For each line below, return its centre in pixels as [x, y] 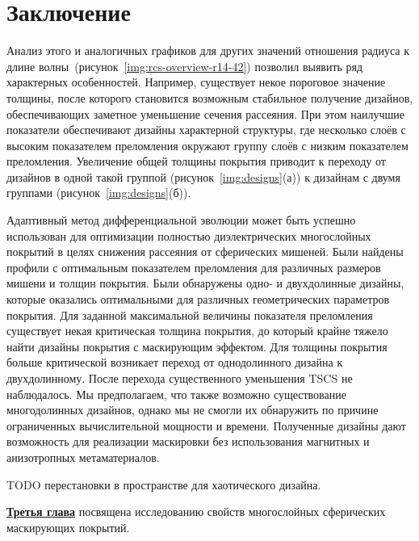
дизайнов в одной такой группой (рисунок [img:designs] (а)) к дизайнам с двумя [203, 176]
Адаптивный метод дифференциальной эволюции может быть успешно [181, 220]
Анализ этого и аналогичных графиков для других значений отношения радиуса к [208, 50]
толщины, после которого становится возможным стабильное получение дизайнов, [210, 97]
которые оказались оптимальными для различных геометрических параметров [198, 299]
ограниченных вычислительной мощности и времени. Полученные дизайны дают [206, 425]
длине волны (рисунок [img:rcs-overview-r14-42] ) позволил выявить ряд [185, 66]
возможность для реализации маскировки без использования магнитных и [188, 441]
